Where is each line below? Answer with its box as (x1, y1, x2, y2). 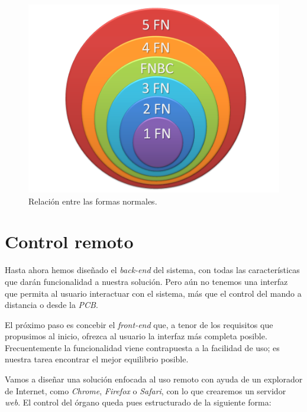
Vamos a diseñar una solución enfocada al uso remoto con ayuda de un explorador (5, 373, 303, 385)
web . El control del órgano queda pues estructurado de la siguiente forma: (5, 396, 272, 408)
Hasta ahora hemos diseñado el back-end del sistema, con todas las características (5, 264, 300, 276)
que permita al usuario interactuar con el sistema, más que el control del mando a (5, 287, 302, 299)
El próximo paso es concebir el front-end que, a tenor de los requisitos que (5, 318, 273, 330)
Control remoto (5, 229, 134, 254)
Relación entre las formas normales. (28, 194, 157, 207)
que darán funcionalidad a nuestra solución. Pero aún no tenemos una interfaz (5, 275, 288, 287)
